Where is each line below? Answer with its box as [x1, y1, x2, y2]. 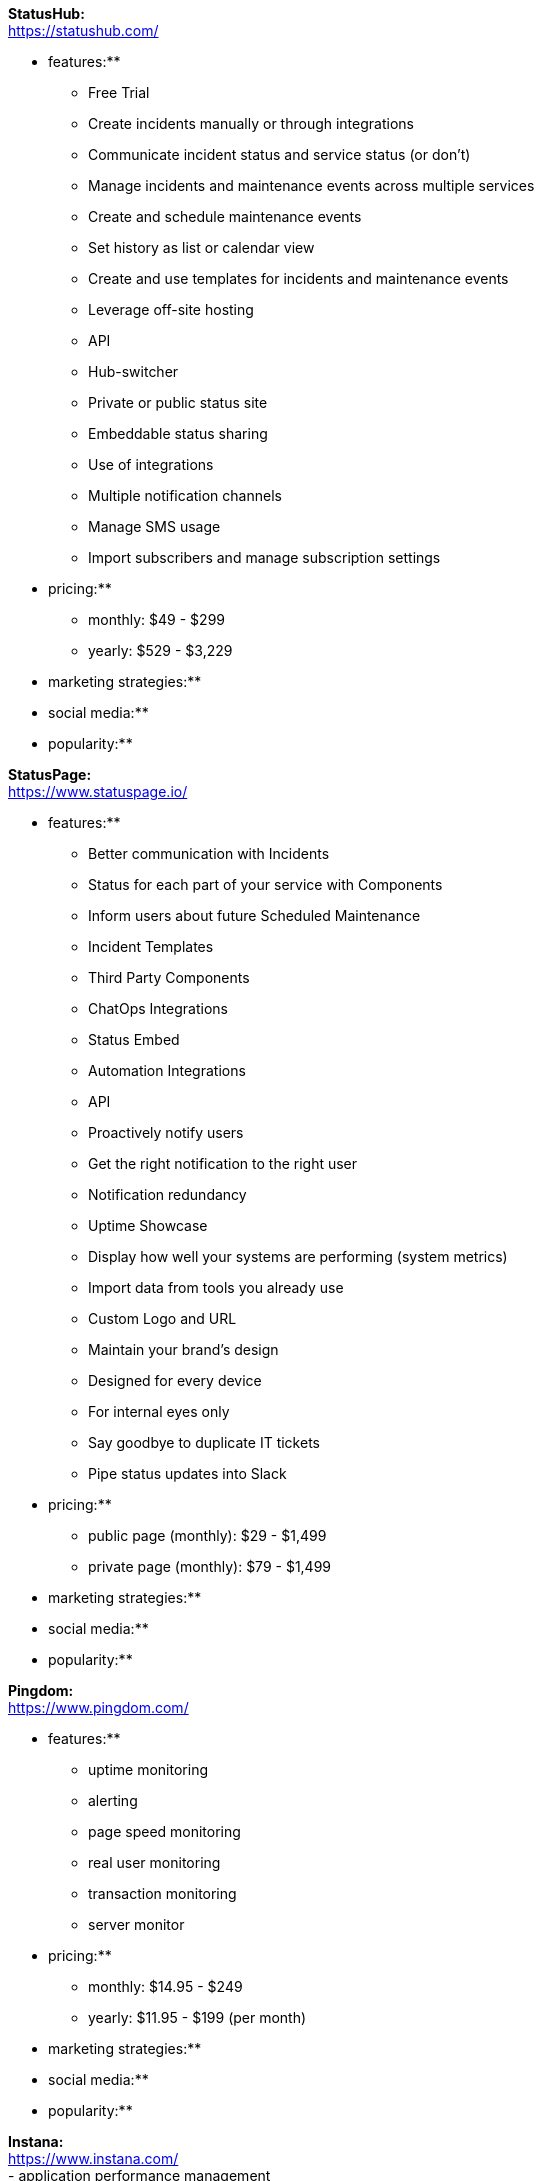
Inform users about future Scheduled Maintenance [88, 907, 421, 924]
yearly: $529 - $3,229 [88, 642, 233, 659]
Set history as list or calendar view [88, 239, 315, 256]
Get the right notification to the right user [88, 1155, 358, 1172]
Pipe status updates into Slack [88, 1465, 287, 1482]
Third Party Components [88, 969, 250, 986]
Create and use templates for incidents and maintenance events [88, 270, 509, 287]
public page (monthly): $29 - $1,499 [88, 1527, 327, 1544]
